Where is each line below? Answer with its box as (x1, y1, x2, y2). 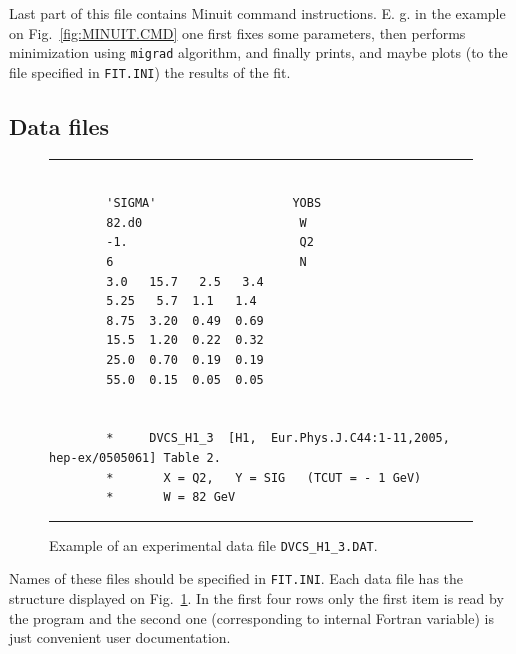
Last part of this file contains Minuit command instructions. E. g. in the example (9, 3, 506, 23)
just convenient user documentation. (9, 627, 231, 648)
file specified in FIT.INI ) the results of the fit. (9, 61, 291, 82)
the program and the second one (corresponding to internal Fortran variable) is (9, 607, 494, 628)
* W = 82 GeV (106, 490, 236, 505)
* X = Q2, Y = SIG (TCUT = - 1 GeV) (106, 470, 422, 485)
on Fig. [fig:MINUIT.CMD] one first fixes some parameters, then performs (9, 22, 466, 43)
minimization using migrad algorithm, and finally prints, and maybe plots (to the (9, 42, 508, 63)
